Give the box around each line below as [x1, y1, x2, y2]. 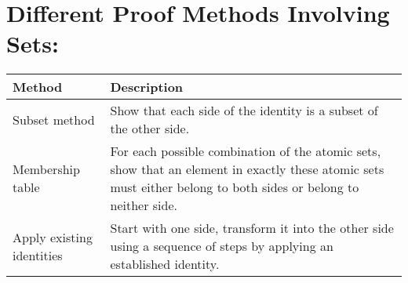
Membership [13, 160, 80, 179]
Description [110, 78, 184, 96]
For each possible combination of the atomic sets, [110, 142, 381, 161]
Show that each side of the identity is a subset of [110, 101, 378, 120]
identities [13, 245, 63, 264]
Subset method [13, 110, 95, 129]
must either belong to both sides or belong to [110, 178, 359, 197]
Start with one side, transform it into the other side [110, 219, 394, 238]
